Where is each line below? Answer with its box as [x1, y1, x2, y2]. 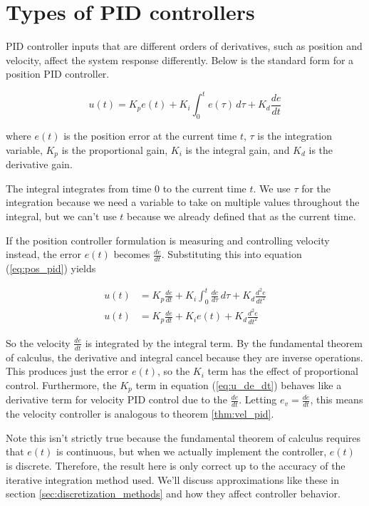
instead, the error [6, 247, 81, 262]
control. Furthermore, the [6, 377, 117, 392]
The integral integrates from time [6, 180, 152, 195]
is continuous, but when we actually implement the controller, [56, 444, 327, 459]
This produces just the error [6, 363, 129, 378]
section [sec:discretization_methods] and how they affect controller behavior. [6, 486, 341, 501]
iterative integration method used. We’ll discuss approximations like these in [6, 472, 340, 487]
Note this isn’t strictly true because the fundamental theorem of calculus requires [6, 430, 361, 445]
